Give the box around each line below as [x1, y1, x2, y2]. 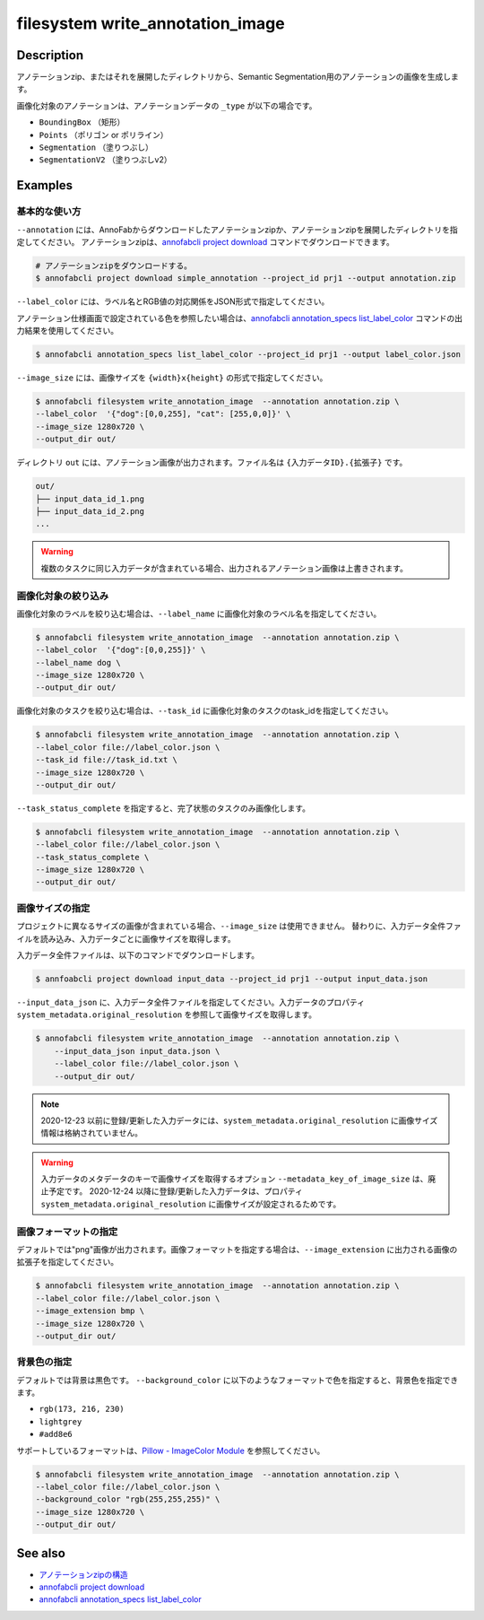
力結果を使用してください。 [16, 326, 119, 336]
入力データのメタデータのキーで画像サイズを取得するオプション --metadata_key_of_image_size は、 [40, 1173, 428, 1184]
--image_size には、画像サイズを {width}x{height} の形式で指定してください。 [16, 372, 328, 383]
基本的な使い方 [16, 205, 82, 218]
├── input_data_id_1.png [35, 493, 145, 504]
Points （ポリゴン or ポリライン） [39, 129, 169, 140]
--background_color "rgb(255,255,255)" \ [35, 1494, 220, 1504]
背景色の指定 [16, 1355, 73, 1368]
